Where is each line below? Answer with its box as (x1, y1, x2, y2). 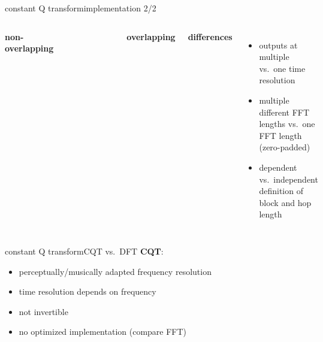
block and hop (259, 196, 312, 208)
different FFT (259, 105, 310, 118)
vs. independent (259, 172, 318, 185)
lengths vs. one (259, 117, 315, 130)
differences (188, 30, 233, 43)
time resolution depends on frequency (19, 285, 156, 298)
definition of (259, 184, 303, 197)
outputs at (259, 38, 298, 51)
